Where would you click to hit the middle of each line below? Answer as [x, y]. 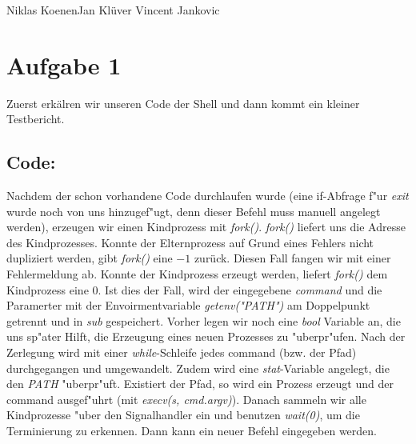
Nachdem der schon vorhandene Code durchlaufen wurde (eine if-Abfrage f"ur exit [208, 196]
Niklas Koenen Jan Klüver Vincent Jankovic [113, 10]
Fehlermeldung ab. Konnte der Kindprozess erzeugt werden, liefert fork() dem [197, 274]
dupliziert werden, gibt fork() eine [90, 258]
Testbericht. [36, 119]
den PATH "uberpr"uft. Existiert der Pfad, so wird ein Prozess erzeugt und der [200, 384]
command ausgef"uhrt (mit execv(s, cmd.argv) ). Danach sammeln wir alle [186, 399]
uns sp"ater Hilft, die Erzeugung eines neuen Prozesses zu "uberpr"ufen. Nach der [206, 336]
